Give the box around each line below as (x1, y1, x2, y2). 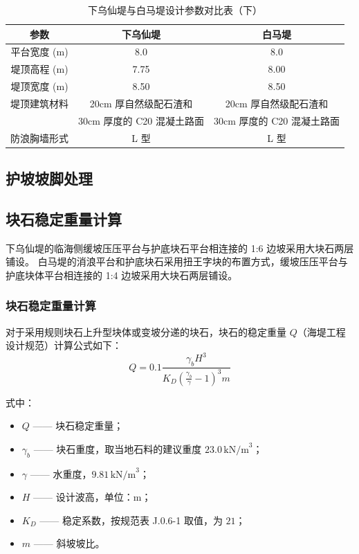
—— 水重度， (30, 466, 92, 481)
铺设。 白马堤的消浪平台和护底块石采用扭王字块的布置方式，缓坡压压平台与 (6, 254, 348, 269)
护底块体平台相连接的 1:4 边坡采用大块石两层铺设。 (6, 267, 238, 282)
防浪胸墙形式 (10, 130, 68, 145)
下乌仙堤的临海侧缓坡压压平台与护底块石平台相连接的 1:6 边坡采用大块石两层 (6, 240, 354, 255)
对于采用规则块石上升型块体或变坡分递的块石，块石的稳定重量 (6, 324, 286, 339)
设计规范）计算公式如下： (6, 338, 122, 352)
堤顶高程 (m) (10, 62, 68, 76)
